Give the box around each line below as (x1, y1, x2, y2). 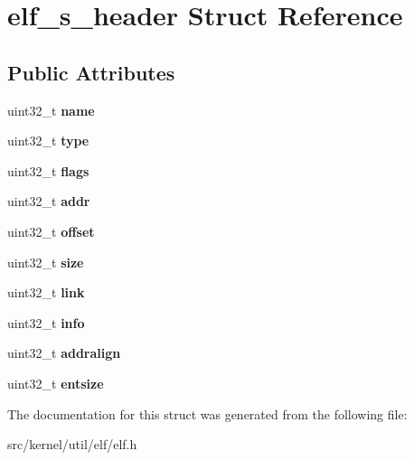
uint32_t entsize (7, 373, 104, 392)
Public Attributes (7, 58, 175, 86)
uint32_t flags (7, 161, 89, 180)
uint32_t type (7, 131, 89, 150)
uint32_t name (7, 100, 95, 119)
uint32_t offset (7, 221, 95, 240)
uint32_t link (7, 283, 85, 302)
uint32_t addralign (7, 343, 121, 362)
